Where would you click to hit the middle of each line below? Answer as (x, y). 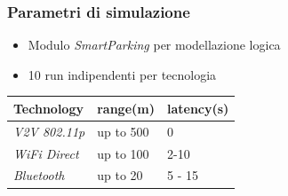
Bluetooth (39, 175)
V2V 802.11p (49, 131)
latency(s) (198, 108)
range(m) (126, 108)
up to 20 (120, 175)
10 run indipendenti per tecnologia (122, 74)
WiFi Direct (46, 153)
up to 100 (123, 153)
